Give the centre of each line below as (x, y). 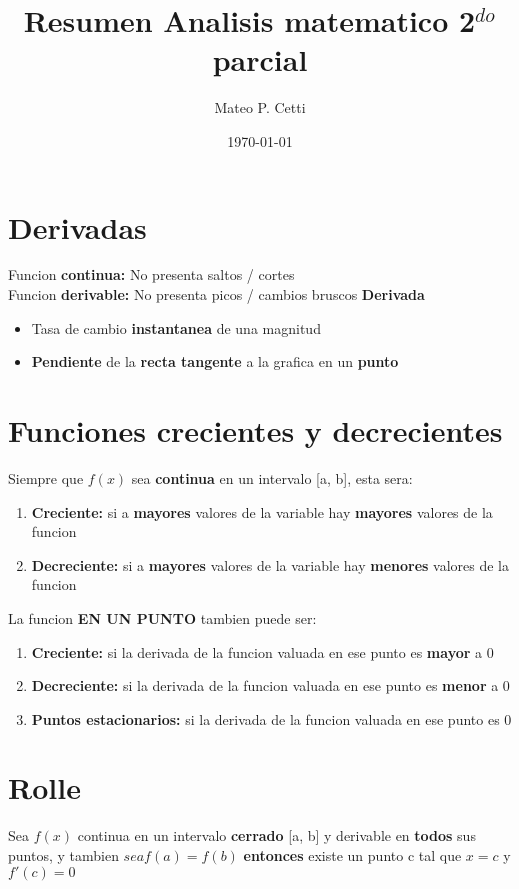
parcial (260, 59)
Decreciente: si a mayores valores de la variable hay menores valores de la (270, 564)
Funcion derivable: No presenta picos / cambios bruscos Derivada (216, 294)
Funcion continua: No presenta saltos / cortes (151, 274)
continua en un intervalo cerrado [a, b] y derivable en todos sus (276, 835)
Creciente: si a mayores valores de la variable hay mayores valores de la (262, 511)
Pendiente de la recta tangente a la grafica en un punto (215, 361)
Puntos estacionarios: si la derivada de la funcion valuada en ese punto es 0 (271, 718)
